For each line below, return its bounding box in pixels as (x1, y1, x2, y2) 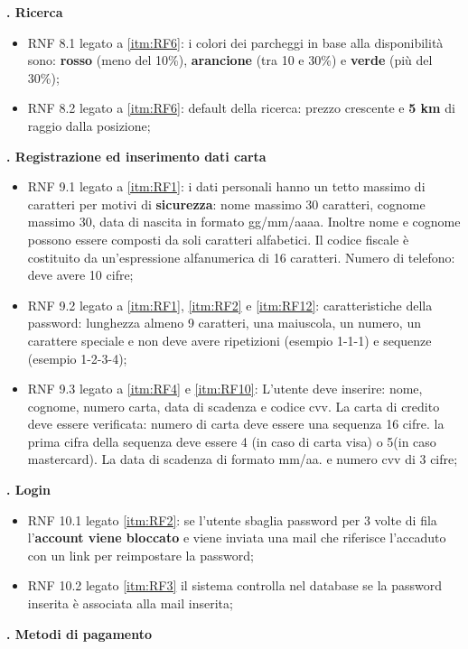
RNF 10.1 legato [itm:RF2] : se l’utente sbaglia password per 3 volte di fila (27, 510, 437, 529)
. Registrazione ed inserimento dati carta (6, 146, 267, 165)
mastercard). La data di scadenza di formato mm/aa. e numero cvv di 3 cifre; (27, 450, 458, 468)
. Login (6, 480, 51, 499)
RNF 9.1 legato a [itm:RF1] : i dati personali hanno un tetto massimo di (27, 177, 426, 196)
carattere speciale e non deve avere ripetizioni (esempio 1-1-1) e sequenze (27, 330, 432, 349)
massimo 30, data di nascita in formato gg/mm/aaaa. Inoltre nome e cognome (27, 212, 461, 231)
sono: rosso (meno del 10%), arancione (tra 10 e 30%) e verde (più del (27, 51, 433, 70)
